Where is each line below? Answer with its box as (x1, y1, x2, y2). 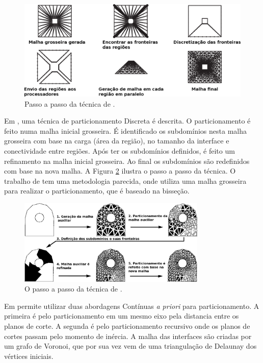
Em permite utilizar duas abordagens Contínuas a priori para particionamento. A (4, 300, 259, 311)
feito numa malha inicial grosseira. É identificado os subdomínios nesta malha (4, 125, 247, 136)
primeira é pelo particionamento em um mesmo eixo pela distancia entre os (4, 310, 239, 321)
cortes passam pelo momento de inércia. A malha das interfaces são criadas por (4, 330, 252, 341)
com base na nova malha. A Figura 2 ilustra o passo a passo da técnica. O (4, 165, 236, 176)
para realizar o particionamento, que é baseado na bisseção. (4, 185, 190, 196)
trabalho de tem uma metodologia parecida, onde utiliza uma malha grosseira (4, 175, 247, 186)
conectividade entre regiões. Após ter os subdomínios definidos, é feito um (4, 145, 235, 156)
